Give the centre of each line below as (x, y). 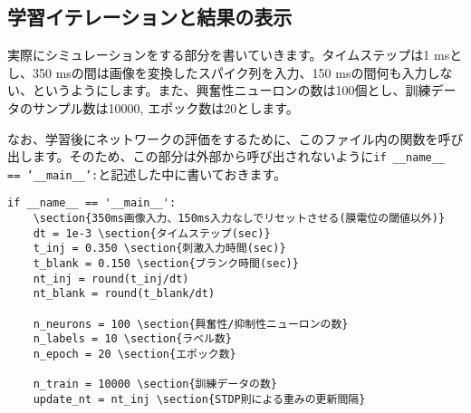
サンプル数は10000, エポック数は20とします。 (165, 107)
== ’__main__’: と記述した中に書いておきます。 (147, 173)
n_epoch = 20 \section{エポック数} (135, 355)
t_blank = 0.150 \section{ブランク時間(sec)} (166, 264)
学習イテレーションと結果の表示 (150, 17)
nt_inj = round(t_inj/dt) (111, 279)
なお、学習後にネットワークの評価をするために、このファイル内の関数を (223, 138)
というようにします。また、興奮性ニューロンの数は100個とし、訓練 (231, 90)
